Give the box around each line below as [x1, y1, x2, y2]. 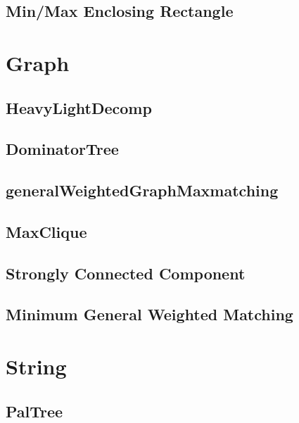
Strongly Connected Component [6, 262, 246, 284]
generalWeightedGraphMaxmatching [6, 179, 279, 201]
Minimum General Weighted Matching [6, 303, 293, 325]
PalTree [6, 400, 63, 422]
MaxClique [6, 220, 87, 242]
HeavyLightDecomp [6, 96, 152, 118]
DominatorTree [6, 138, 119, 160]
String [6, 352, 67, 381]
